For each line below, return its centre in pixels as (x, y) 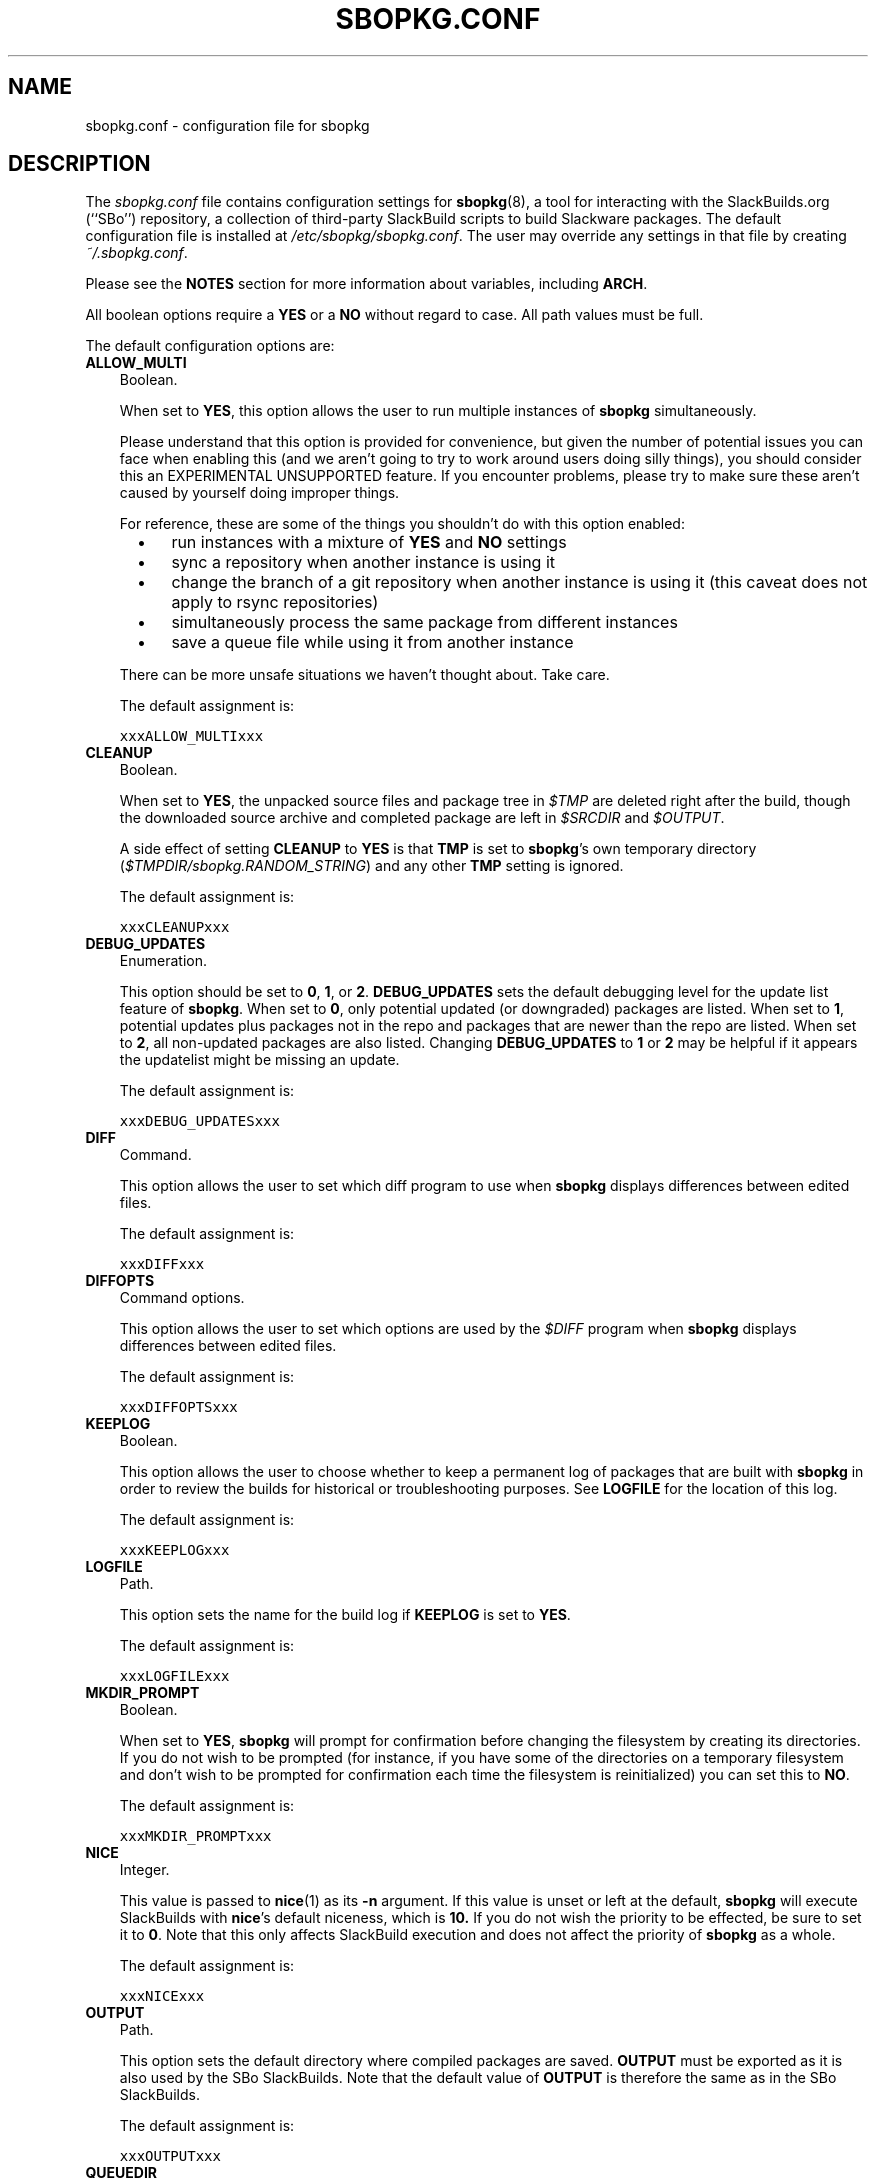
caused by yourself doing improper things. (259, 493)
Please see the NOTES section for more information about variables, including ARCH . (366, 284)
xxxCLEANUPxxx (174, 927)
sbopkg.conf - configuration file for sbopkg (227, 125)
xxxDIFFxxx (162, 1264)
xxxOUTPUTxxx (170, 2156)
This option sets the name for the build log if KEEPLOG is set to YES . (345, 1615)
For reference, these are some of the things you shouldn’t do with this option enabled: (402, 524)
